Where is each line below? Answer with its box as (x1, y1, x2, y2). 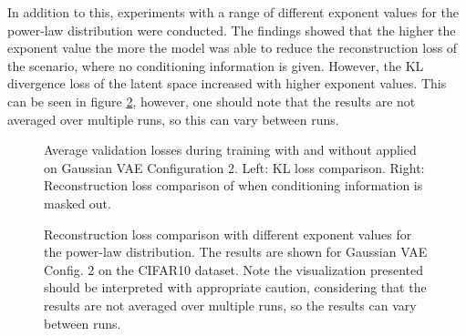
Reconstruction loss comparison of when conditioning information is (44, 176, 423, 195)
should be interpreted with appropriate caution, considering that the (44, 278, 427, 297)
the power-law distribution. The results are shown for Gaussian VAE (44, 242, 428, 261)
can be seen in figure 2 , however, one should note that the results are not (7, 91, 416, 110)
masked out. (44, 193, 111, 212)
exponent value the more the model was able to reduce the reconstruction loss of (7, 38, 458, 57)
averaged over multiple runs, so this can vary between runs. (7, 109, 339, 128)
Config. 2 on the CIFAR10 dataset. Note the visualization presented (44, 260, 423, 279)
